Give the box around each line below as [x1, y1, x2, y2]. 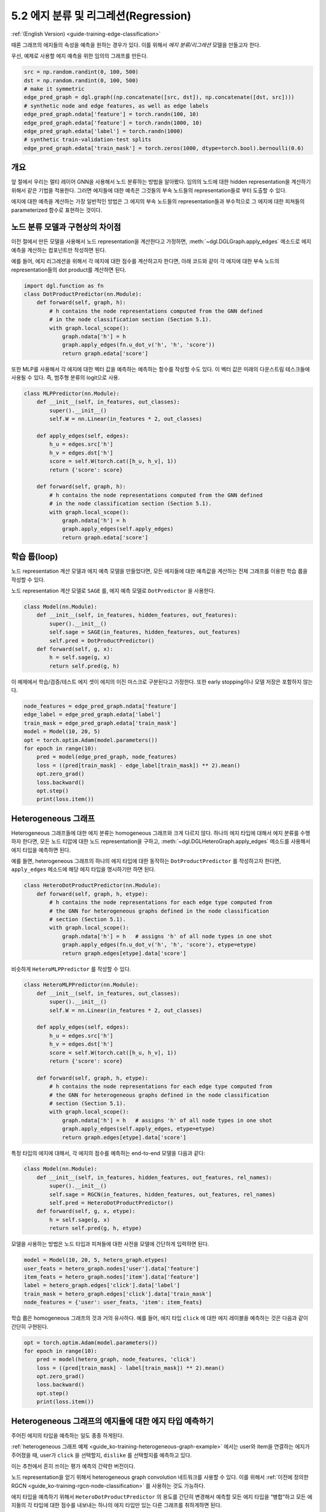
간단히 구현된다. [11, 1323, 49, 1330]
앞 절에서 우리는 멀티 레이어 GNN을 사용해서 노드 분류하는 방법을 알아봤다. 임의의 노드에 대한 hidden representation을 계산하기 [11, 178, 311, 186]
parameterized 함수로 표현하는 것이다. [11, 206, 103, 213]
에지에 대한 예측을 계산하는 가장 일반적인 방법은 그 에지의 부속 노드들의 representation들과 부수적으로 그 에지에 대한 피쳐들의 [11, 198, 305, 205]
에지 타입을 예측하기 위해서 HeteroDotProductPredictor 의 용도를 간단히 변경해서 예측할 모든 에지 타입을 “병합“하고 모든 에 [11, 1493, 313, 1501]
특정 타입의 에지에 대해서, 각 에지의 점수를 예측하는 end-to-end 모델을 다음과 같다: [11, 1149, 205, 1156]
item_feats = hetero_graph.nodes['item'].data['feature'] [24, 1273, 199, 1280]
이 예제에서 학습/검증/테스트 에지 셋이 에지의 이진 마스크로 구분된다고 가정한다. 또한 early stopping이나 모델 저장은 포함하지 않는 [11, 678, 313, 685]
